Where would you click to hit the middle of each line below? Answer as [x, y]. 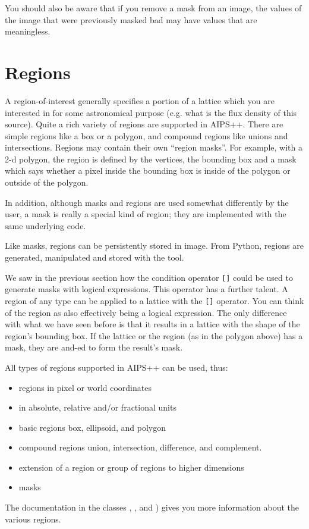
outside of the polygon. [47, 182]
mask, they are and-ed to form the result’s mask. [94, 347]
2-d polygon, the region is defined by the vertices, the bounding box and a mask [151, 159]
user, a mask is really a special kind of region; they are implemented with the [146, 214]
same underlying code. [45, 225]
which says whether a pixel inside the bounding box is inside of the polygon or [148, 170]
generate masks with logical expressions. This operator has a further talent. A [146, 289]
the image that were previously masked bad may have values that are [131, 19]
